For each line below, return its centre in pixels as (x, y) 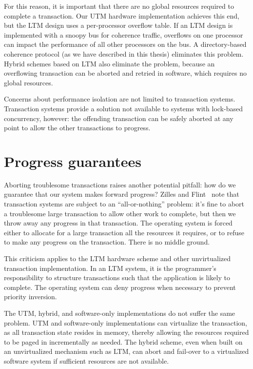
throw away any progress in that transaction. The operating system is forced (118, 223)
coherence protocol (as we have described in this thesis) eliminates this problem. (124, 53)
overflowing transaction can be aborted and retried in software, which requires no (125, 73)
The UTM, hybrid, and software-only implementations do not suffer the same (120, 313)
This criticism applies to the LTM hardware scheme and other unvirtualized (117, 258)
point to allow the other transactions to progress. (77, 128)
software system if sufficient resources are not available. (87, 360)
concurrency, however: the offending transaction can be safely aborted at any (119, 118)
